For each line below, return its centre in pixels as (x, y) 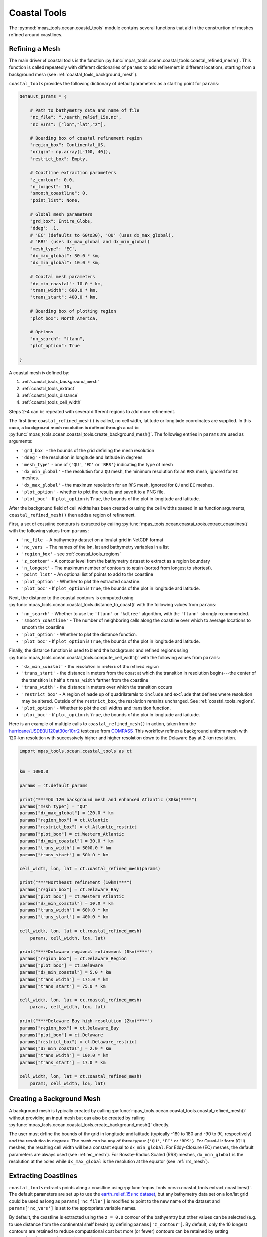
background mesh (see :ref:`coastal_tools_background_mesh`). (73, 74)
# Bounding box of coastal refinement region (86, 138)
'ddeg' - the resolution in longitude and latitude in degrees (82, 457)
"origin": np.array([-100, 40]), (70, 152)
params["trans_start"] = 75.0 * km (63, 986)
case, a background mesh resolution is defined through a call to (74, 428)
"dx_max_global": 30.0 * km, (65, 256)
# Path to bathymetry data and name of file (85, 110)
